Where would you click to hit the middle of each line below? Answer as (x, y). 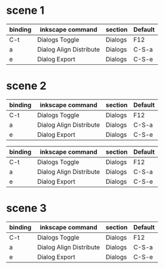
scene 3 (26, 208)
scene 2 (26, 86)
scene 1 (25, 11)
